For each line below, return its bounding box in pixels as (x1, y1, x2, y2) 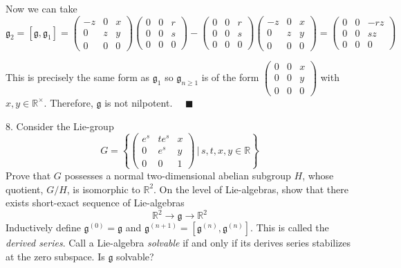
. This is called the (250, 220, 329, 235)
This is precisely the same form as (6, 69, 150, 84)
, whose (302, 168, 334, 182)
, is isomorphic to (66, 181, 140, 196)
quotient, (6, 181, 44, 196)
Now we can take (6, 1, 77, 15)
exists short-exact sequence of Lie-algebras (6, 195, 185, 210)
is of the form (201, 69, 259, 84)
